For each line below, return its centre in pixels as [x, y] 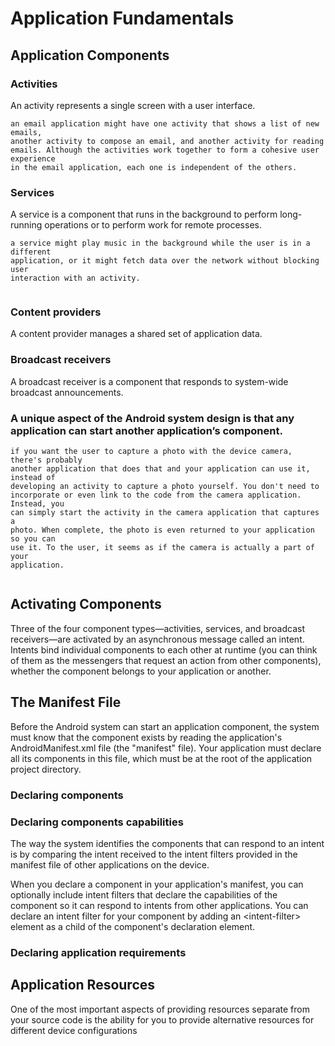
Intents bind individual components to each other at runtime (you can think [164, 649]
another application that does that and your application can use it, [160, 469]
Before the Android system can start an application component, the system [165, 726]
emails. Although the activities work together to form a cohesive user [165, 150]
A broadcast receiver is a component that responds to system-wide [149, 381]
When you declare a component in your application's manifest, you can [157, 884]
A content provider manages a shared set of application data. [136, 334]
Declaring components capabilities [97, 822]
